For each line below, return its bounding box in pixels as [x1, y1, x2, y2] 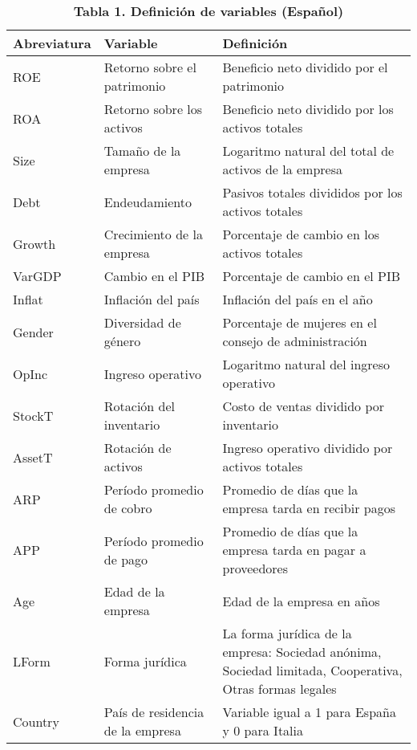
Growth [13, 234, 56, 253]
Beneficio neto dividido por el [222, 58, 388, 76]
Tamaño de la [103, 141, 181, 160]
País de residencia [103, 703, 204, 721]
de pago [103, 549, 148, 569]
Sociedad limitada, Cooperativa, [222, 661, 403, 679]
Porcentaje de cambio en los [222, 225, 379, 243]
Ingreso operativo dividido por [222, 438, 393, 457]
